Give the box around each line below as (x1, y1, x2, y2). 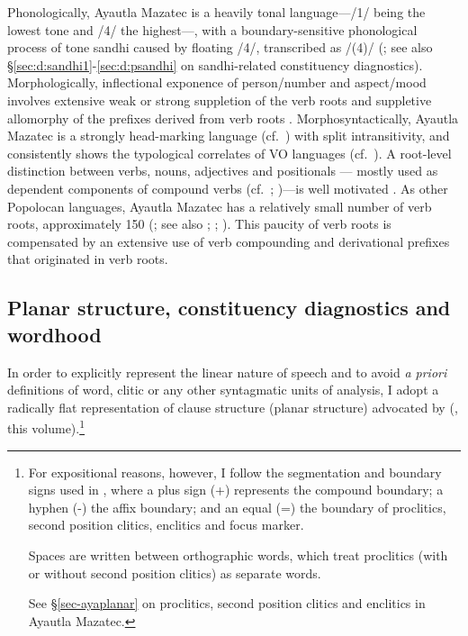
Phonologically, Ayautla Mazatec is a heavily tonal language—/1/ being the (7, 3, 426, 21)
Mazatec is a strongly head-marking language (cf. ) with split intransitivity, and (7, 126, 450, 145)
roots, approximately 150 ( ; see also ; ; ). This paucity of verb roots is (7, 214, 391, 233)
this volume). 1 (7, 416, 85, 437)
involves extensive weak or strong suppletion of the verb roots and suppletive (7, 90, 432, 109)
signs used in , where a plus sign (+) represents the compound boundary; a (28, 480, 444, 499)
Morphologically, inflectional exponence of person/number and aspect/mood (7, 73, 427, 92)
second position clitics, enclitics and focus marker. (28, 515, 304, 534)
